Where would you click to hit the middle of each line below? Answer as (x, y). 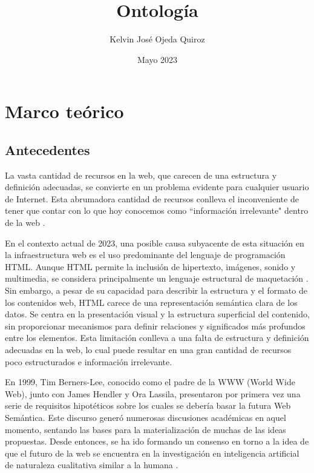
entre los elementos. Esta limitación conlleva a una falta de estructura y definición (157, 338)
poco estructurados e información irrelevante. (89, 361)
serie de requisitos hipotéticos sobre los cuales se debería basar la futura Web (148, 405)
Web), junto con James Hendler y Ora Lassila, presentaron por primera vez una (153, 393)
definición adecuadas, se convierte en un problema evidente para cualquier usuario (157, 187)
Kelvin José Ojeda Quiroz (157, 39)
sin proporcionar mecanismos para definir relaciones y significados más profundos (155, 326)
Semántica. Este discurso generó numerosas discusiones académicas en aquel (146, 417)
